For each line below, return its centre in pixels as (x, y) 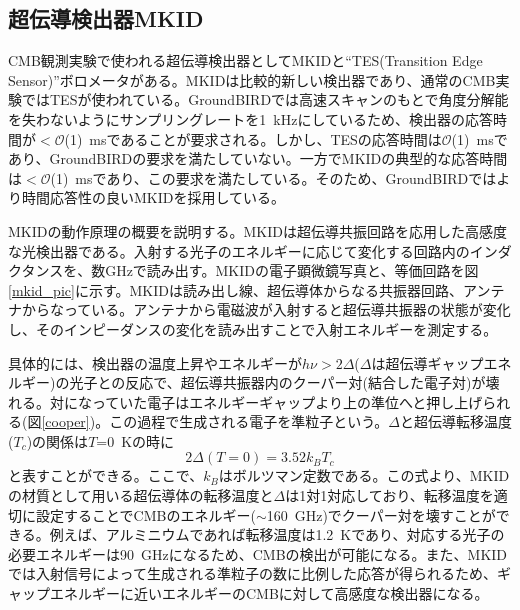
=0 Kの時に (135, 440)
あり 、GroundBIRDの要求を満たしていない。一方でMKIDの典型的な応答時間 (258, 158)
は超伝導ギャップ (427, 362)
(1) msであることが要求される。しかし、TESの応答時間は (253, 138)
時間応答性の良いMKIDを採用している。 (153, 197)
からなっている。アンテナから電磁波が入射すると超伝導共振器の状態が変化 (266, 309)
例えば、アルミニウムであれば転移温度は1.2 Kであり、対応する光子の (277, 534)
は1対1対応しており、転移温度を (389, 495)
